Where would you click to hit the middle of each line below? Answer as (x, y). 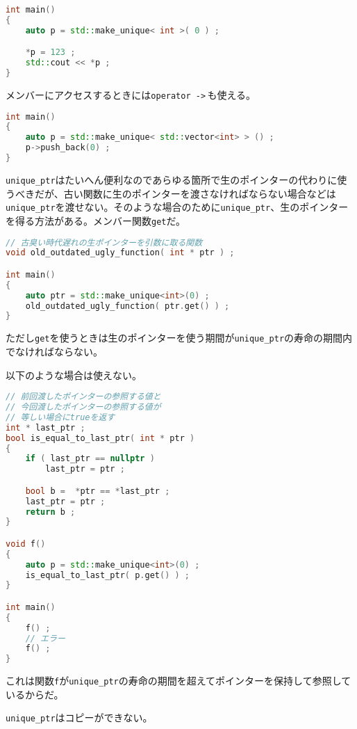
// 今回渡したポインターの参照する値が (83, 407)
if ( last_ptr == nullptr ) (90, 459)
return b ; (50, 512)
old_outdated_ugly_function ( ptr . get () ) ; (127, 306)
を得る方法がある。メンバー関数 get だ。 (96, 220)
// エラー (45, 638)
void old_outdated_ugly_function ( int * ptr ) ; (120, 253)
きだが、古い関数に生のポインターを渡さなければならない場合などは (180, 193)
